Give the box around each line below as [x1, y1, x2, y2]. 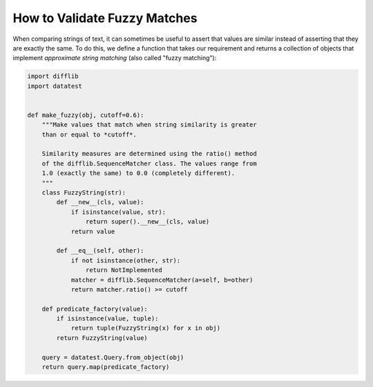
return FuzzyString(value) [56, 334, 148, 342]
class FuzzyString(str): [41, 189, 126, 197]
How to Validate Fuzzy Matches [12, 10, 198, 26]
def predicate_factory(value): [41, 305, 148, 313]
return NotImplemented [85, 267, 162, 274]
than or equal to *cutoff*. [41, 130, 137, 138]
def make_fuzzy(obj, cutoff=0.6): [27, 111, 144, 119]
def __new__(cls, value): [56, 198, 144, 206]
